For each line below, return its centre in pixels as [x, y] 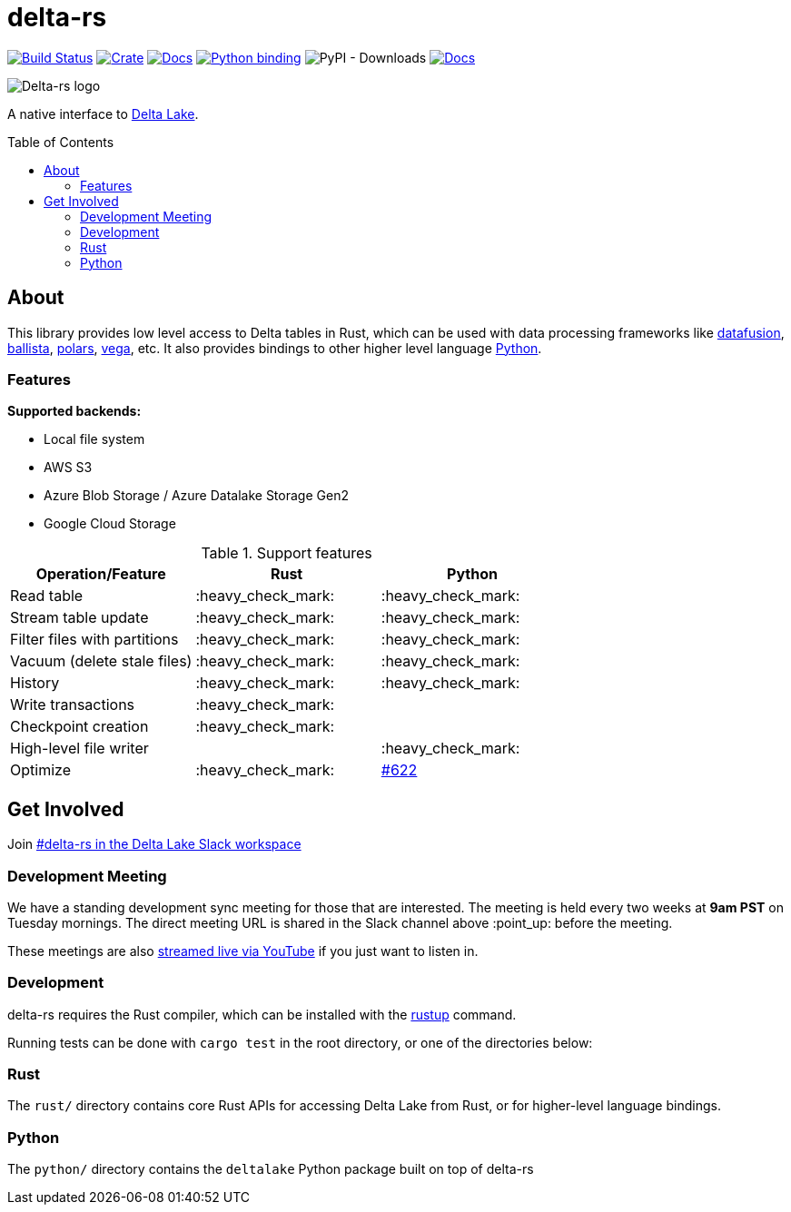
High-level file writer [79, 749]
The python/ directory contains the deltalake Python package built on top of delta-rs [271, 1169]
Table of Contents [61, 142]
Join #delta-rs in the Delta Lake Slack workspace [154, 844]
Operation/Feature [101, 574]
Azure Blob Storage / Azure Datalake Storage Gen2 [196, 496]
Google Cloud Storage [110, 524]
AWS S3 [68, 468]
